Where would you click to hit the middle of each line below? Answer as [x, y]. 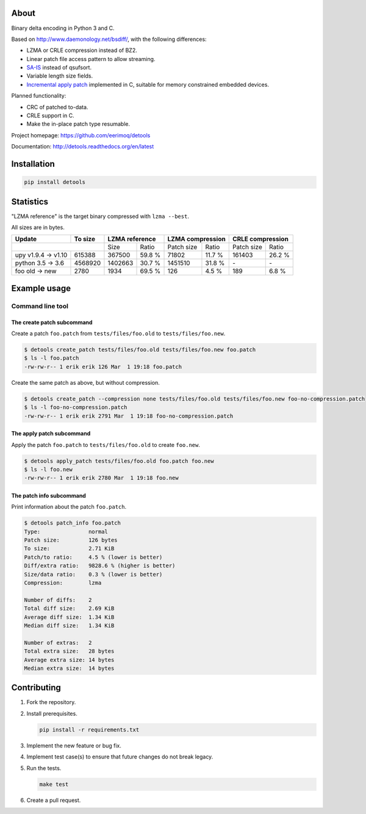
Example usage [41, 288]
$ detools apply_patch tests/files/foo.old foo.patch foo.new [119, 461]
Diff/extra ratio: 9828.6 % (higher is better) [100, 566]
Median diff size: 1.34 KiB [69, 625]
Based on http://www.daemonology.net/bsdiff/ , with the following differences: [109, 39]
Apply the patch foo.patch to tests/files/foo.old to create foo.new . [106, 445]
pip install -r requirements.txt [89, 729]
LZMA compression [196, 239]
